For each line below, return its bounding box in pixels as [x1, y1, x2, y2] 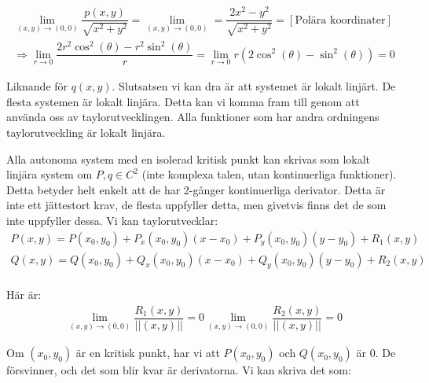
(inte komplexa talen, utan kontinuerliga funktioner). [141, 166, 397, 182]
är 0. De [356, 344, 396, 361]
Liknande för [6, 78, 68, 94]
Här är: [6, 286, 42, 303]
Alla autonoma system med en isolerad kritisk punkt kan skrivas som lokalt [6, 150, 371, 167]
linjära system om [6, 166, 93, 182]
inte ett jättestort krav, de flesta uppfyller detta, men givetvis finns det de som [6, 197, 387, 213]
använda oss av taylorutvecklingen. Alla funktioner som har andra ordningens [6, 109, 379, 125]
